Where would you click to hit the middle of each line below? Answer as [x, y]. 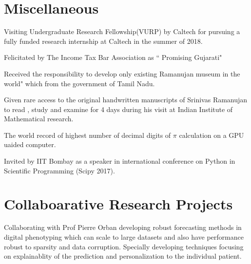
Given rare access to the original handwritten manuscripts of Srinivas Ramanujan [126, 100]
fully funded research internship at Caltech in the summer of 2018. [103, 41]
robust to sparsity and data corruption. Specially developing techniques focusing [124, 246]
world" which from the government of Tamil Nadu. [79, 83]
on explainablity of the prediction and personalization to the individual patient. [123, 256]
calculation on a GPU [212, 135]
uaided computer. [30, 144]
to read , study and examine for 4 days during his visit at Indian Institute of [118, 109]
